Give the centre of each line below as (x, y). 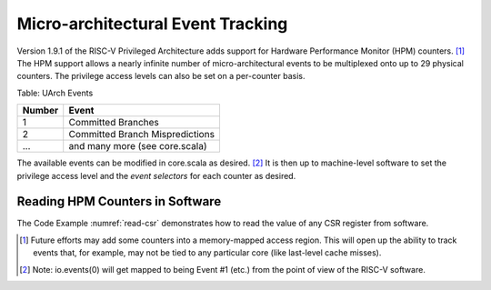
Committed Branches (114, 123)
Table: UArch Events (55, 93)
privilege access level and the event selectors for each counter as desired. (156, 175)
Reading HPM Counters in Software (119, 201)
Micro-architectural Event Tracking (152, 24)
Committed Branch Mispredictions (142, 135)
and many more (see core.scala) (138, 146)
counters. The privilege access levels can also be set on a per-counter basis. (161, 76)
